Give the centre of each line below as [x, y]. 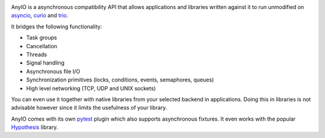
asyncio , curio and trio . [40, 16]
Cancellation [42, 46]
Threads [37, 54]
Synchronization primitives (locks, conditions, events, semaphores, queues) [120, 80]
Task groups [42, 38]
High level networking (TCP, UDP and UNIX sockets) [91, 88]
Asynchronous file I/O [53, 71]
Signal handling [45, 63]
